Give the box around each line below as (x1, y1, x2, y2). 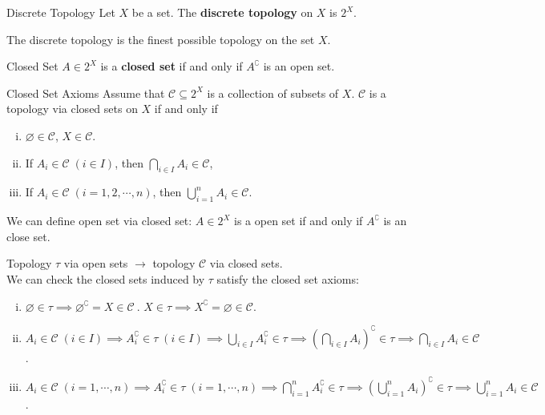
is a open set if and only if (234, 212, 363, 229)
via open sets (63, 255, 128, 272)
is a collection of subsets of (207, 84, 339, 101)
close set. (6, 228, 50, 244)
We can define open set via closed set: (6, 212, 192, 229)
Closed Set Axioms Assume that (6, 84, 165, 101)
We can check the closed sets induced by (6, 270, 205, 287)
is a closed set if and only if (100, 58, 243, 75)
